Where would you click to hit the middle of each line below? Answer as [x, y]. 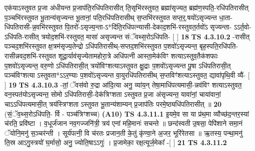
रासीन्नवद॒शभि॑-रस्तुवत [30, 55]
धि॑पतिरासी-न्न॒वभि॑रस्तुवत [34, 27]
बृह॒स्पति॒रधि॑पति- [219, 46]
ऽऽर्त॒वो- [243, 27]
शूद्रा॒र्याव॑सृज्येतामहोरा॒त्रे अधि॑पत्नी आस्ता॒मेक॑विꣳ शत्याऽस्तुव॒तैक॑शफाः [138, 55]
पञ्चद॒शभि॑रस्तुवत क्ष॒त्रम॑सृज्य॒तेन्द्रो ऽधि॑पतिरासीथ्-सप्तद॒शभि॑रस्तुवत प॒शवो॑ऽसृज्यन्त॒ [101, 46]
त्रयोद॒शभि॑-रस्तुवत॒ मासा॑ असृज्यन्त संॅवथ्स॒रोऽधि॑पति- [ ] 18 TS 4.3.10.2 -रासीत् [145, 36]
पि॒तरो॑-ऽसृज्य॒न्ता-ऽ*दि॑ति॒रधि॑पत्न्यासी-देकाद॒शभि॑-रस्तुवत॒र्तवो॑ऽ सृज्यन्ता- [148, 27]
